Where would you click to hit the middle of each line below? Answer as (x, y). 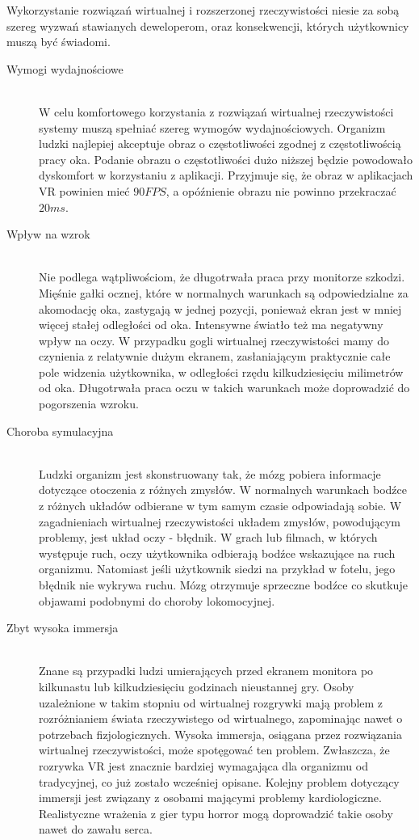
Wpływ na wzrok (48, 234)
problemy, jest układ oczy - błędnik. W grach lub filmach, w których (208, 537)
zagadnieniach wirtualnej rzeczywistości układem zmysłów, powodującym (220, 521)
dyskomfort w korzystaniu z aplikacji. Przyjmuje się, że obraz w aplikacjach (226, 175)
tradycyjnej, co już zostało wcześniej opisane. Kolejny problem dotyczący (219, 781)
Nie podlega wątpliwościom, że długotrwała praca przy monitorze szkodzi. (222, 277)
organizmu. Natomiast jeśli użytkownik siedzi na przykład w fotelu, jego (217, 569)
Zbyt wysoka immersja (63, 628)
